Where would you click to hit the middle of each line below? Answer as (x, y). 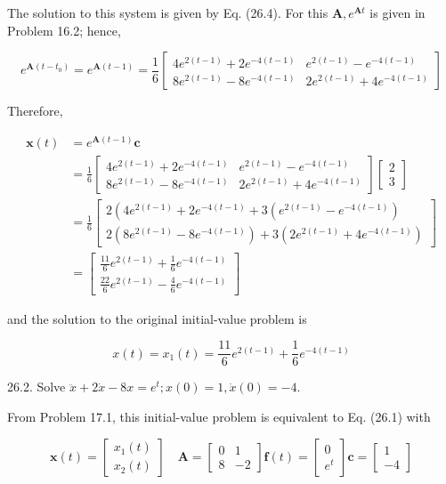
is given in (397, 12)
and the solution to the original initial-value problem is (157, 318)
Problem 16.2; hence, (64, 30)
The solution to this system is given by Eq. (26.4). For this (168, 12)
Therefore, (35, 111)
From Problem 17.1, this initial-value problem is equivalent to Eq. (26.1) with (219, 416)
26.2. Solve (36, 387)
